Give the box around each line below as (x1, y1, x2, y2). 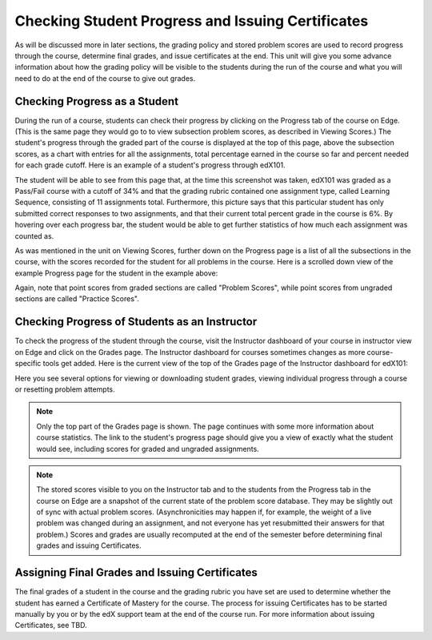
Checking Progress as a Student (14, 95, 179, 108)
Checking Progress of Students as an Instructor (14, 315, 258, 328)
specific (14, 359, 42, 368)
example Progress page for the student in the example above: (14, 268, 218, 278)
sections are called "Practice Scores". (14, 294, 139, 304)
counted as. (14, 231, 54, 240)
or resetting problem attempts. (14, 384, 115, 394)
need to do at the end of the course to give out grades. (14, 73, 196, 83)
